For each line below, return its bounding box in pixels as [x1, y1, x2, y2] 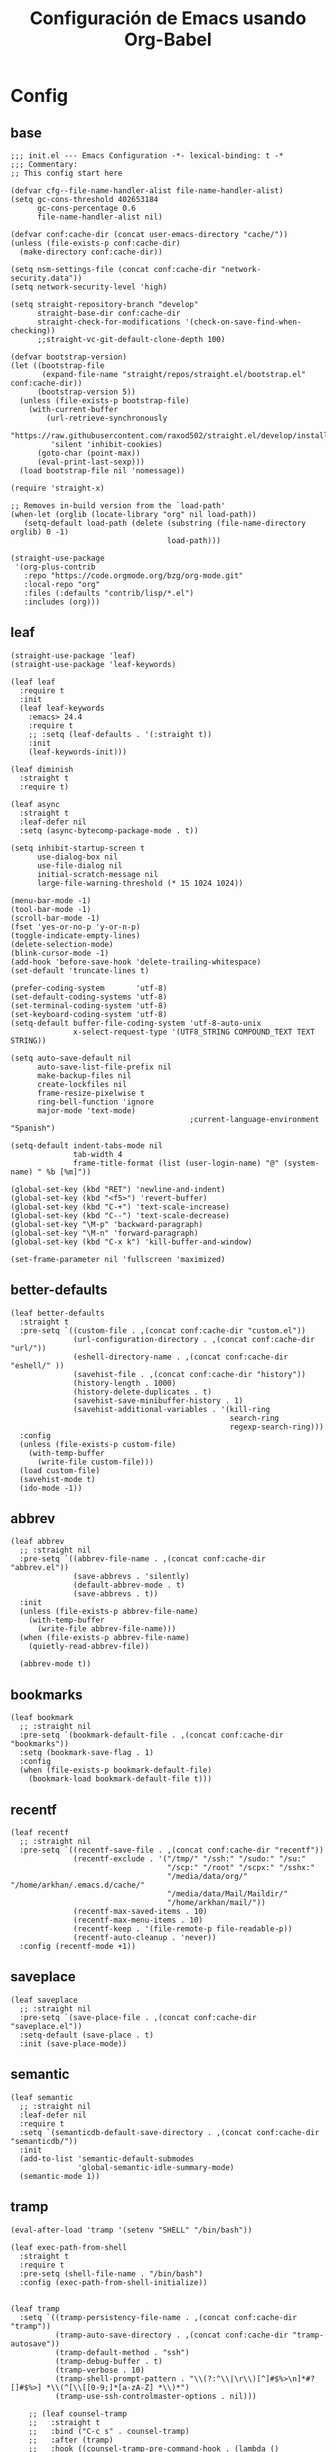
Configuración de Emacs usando [29, 7, 307, 30]
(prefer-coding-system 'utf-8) [10, 983, 168, 993]
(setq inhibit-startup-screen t [10, 843, 145, 853]
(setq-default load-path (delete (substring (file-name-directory [23, 518, 307, 528]
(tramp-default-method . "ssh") [54, 2347, 190, 2357]
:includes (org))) [23, 597, 101, 607]
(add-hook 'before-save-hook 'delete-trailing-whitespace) [10, 957, 262, 967]
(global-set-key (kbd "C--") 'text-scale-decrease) [10, 1210, 230, 1221]
